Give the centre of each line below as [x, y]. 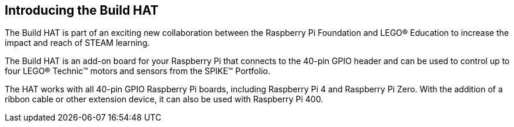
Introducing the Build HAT [82, 10]
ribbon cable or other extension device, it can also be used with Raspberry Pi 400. [164, 99]
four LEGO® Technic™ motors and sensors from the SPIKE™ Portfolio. [138, 71]
